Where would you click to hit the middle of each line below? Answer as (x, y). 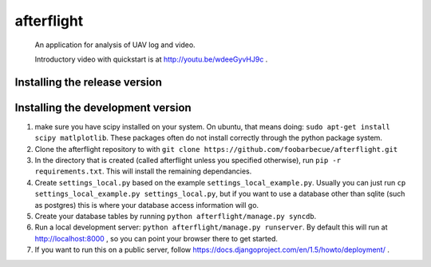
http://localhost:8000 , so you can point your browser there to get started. (156, 238)
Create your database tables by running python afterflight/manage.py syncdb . (176, 216)
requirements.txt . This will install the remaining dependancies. (143, 171)
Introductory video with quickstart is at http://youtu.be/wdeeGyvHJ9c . (151, 59)
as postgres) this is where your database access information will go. (147, 205)
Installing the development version (103, 108)
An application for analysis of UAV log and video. (115, 45)
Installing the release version (89, 82)
